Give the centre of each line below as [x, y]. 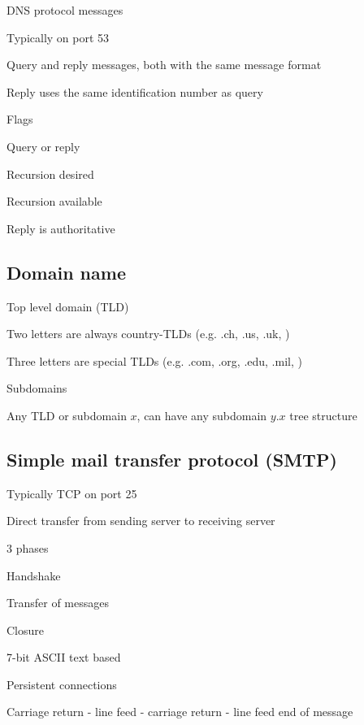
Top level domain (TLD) [68, 306]
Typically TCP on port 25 [72, 493]
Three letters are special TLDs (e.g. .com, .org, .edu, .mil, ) [154, 360]
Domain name [66, 272]
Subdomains [37, 388]
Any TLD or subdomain [67, 415]
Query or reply [43, 146]
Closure [26, 629]
